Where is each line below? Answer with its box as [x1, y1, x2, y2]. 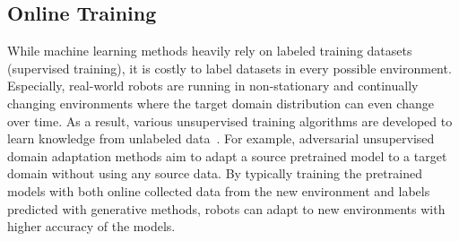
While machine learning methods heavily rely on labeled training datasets [7, 41, 412, 60]
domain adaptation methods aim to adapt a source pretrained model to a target [7, 146, 447, 165]
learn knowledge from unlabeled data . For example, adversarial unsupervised [7, 129, 435, 148]
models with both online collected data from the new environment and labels [7, 181, 430, 200]
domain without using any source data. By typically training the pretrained [7, 164, 422, 183]
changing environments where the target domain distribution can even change [7, 93, 434, 112]
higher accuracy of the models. [7, 217, 176, 236]
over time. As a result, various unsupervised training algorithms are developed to [7, 111, 453, 130]
